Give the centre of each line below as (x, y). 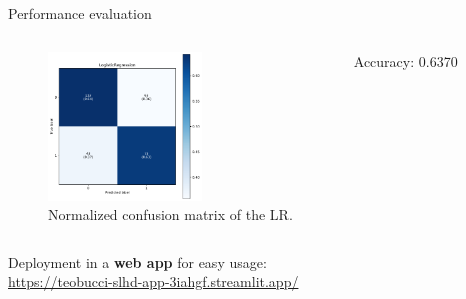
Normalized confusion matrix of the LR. (170, 214)
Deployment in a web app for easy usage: (137, 261)
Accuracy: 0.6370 (405, 60)
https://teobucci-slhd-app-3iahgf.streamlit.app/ (153, 281)
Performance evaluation (80, 13)
